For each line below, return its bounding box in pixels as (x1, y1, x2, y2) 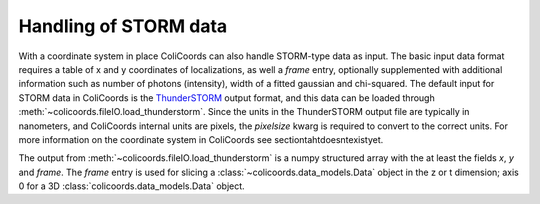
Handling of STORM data (18, 15, 228, 37)
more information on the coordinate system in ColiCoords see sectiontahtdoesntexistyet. (18, 133, 384, 145)
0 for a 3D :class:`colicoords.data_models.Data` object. (18, 180, 245, 192)
